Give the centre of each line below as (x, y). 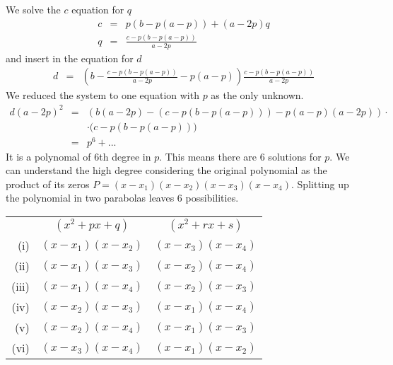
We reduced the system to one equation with (102, 95)
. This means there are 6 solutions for (240, 156)
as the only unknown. (257, 95)
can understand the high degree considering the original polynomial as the (166, 170)
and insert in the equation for (70, 58)
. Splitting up (320, 184)
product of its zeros (48, 184)
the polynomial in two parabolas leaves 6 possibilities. (122, 198)
